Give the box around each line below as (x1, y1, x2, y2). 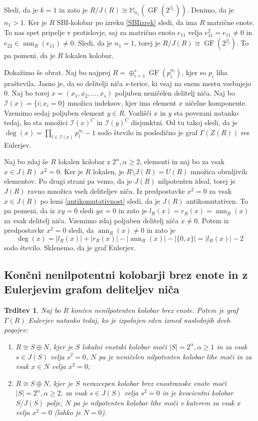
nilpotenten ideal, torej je (158, 176, 236, 186)
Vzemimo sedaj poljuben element (4, 107, 105, 118)
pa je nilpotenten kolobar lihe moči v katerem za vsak (73, 397, 235, 407)
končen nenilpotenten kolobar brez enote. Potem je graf (71, 305, 239, 315)
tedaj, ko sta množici (4, 117, 68, 128)
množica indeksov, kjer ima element (67, 97, 177, 108)
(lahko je (54, 407, 81, 417)
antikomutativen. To (186, 195, 249, 206)
